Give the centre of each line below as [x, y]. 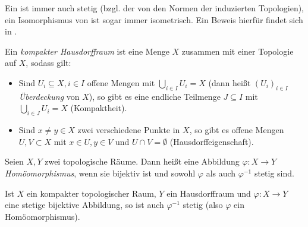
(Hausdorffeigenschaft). [212, 141]
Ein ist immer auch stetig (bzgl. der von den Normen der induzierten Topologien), [155, 8]
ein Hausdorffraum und [209, 193]
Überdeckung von [49, 96]
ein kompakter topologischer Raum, [91, 193]
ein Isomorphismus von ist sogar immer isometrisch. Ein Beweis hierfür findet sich [154, 19]
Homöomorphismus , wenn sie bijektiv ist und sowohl [100, 173]
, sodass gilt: [48, 63]
